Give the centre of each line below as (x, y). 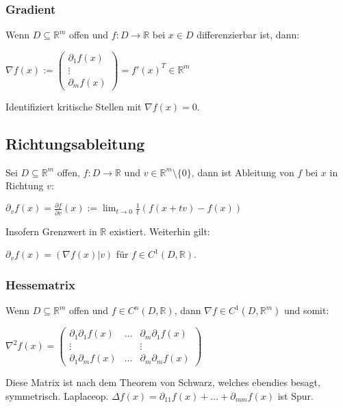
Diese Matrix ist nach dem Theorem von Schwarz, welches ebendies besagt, (163, 382)
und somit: (306, 310)
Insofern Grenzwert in (51, 231)
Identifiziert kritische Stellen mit (74, 106)
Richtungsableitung (75, 143)
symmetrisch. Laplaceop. (57, 395)
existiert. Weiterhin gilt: (160, 231)
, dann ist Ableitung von (243, 172)
